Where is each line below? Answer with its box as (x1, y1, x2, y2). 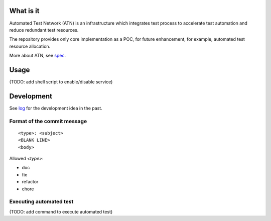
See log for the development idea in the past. (9, 105, 102, 111)
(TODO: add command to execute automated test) (9, 208, 113, 214)
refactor (22, 179, 39, 185)
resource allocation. (9, 43, 51, 49)
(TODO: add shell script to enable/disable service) (9, 78, 113, 85)
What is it (9, 7, 40, 15)
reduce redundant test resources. (9, 27, 79, 33)
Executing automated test (9, 198, 74, 205)
